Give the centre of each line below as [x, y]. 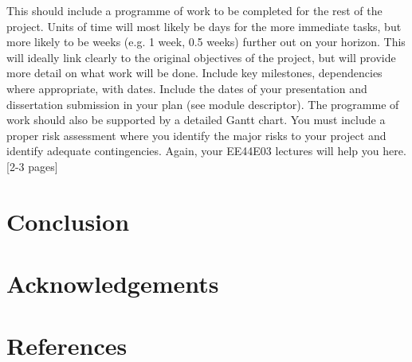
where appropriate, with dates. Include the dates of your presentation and [187, 88]
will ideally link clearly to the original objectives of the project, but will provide [201, 57]
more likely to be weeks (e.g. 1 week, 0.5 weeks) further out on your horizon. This [206, 42]
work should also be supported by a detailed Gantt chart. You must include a [196, 120]
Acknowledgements [113, 284]
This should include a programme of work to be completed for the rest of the [194, 10]
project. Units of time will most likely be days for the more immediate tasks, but [204, 26]
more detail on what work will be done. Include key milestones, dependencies [194, 73]
